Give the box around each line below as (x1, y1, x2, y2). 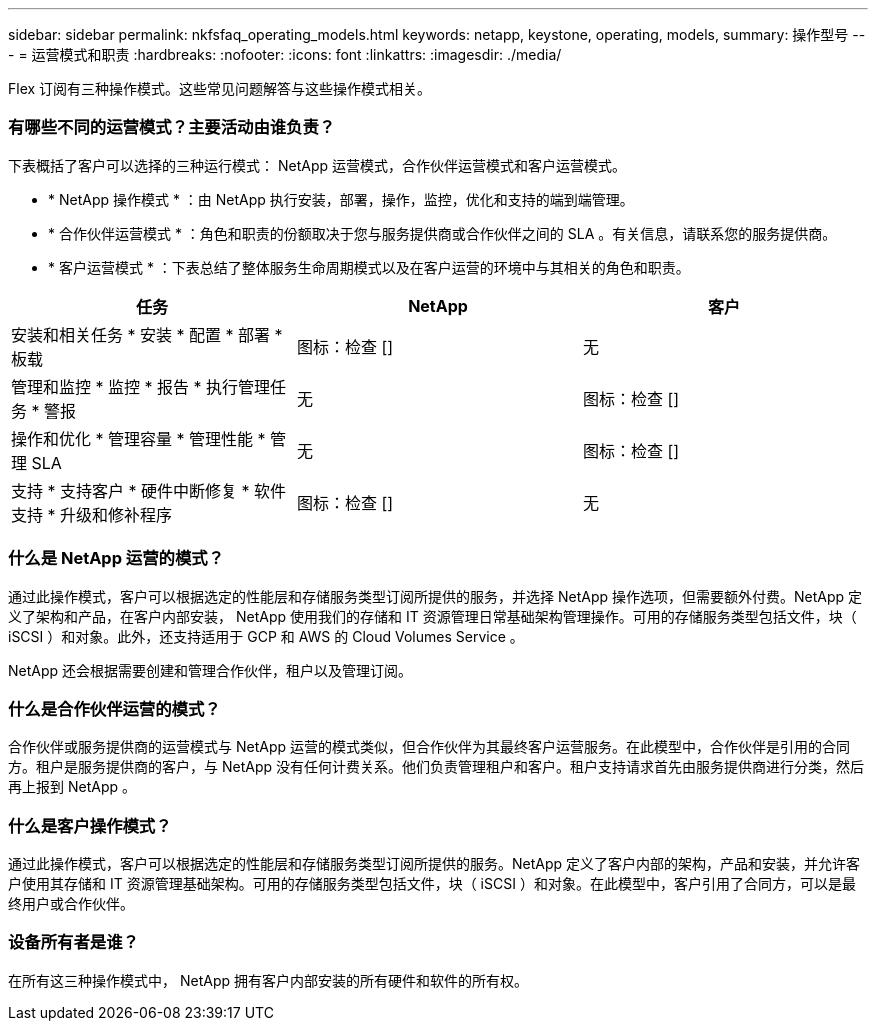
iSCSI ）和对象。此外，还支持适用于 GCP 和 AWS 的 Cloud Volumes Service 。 (8, 627, 524, 645)
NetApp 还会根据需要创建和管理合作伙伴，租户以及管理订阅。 (8, 661, 413, 679)
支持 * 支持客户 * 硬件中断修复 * (11, 480, 250, 501)
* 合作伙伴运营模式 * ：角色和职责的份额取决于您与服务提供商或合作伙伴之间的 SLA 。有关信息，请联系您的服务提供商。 (48, 224, 837, 242)
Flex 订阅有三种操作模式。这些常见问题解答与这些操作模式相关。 (8, 80, 432, 97)
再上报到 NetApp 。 (8, 778, 136, 796)
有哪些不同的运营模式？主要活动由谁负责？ (8, 117, 336, 138)
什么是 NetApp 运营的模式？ (8, 548, 225, 569)
